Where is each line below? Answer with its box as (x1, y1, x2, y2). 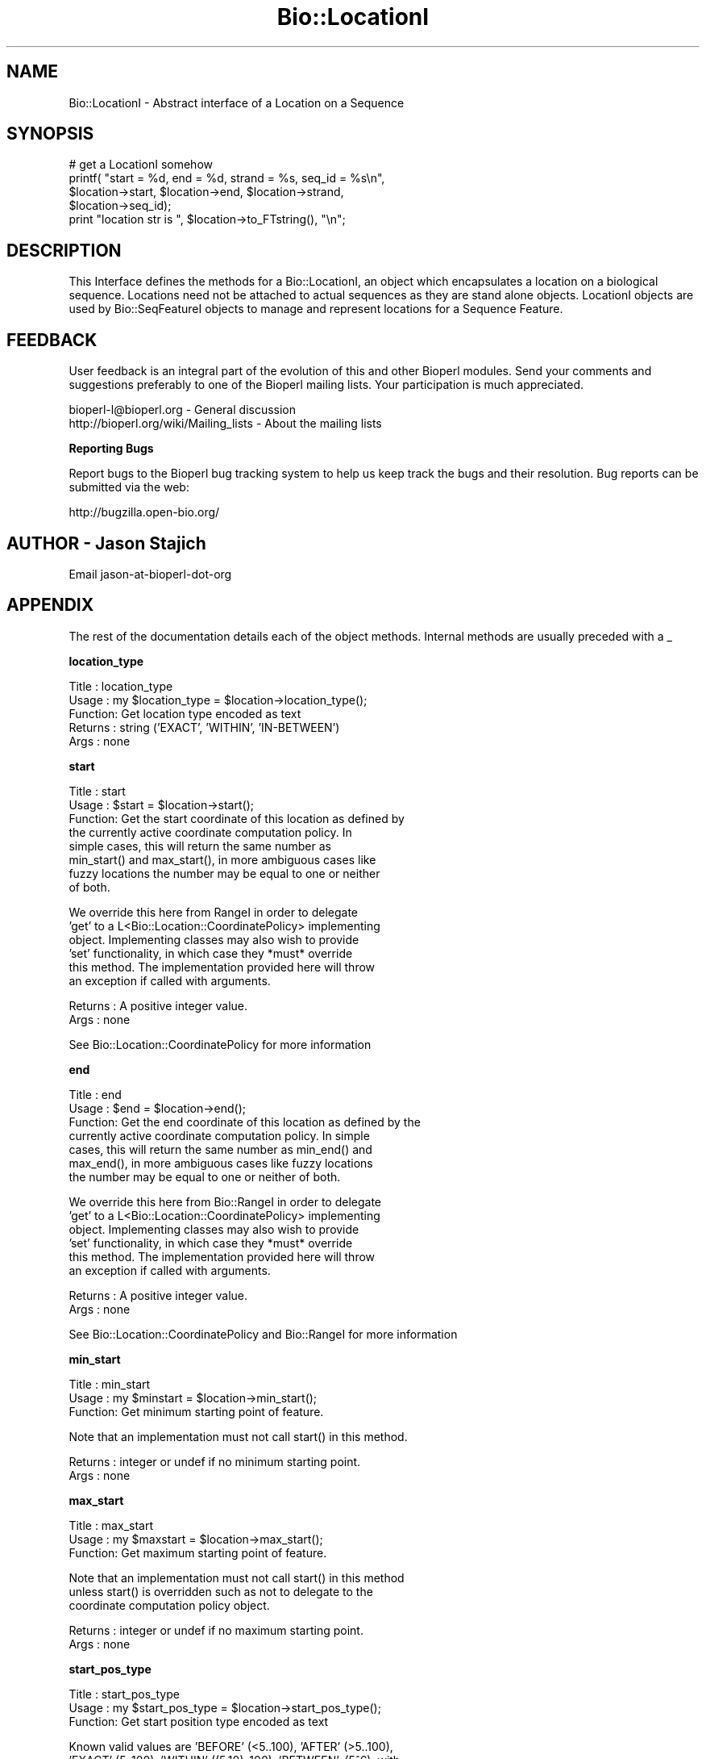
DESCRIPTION (6, 240, 122, 261)
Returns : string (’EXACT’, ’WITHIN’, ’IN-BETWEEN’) (69, 720, 340, 734)
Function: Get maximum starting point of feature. (69, 1545, 327, 1560)
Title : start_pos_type (69, 1686, 180, 1701)
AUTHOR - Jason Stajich (6, 533, 206, 554)
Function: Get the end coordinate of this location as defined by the (69, 1114, 421, 1129)
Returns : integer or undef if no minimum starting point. (69, 1454, 361, 1469)
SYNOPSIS (6, 123, 94, 144)
